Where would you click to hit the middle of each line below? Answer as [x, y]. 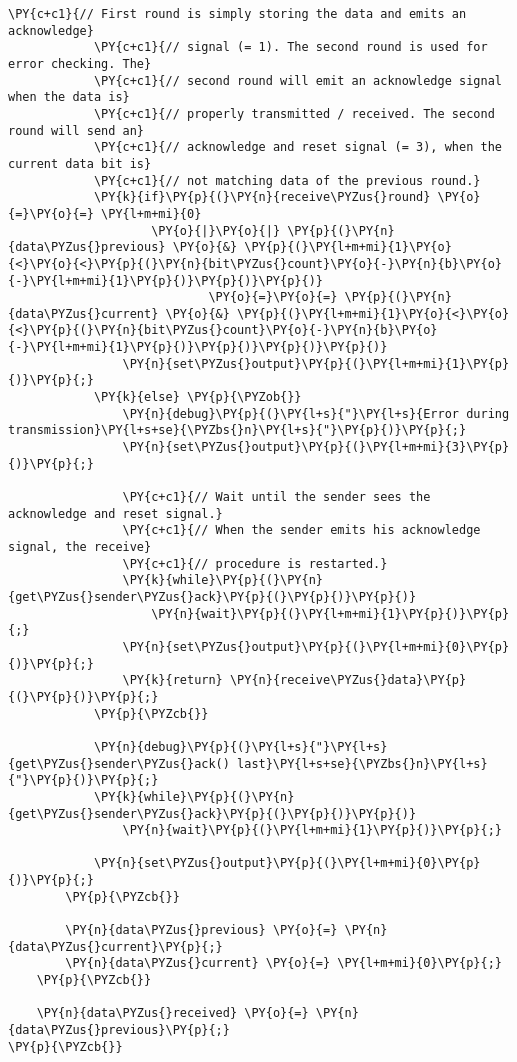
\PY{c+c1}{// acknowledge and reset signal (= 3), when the [297, 147]
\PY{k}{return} [172, 680]
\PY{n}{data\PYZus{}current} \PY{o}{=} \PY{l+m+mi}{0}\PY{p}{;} [283, 963]
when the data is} [69, 97]
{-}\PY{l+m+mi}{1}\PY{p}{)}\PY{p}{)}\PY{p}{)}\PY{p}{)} [198, 347]
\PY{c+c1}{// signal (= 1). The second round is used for [290, 47]
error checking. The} [80, 63]
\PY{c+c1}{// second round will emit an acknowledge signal [297, 80]
